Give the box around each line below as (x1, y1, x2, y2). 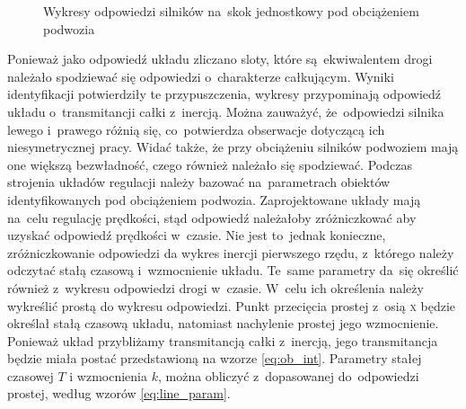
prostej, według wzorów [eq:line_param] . (7, 384, 231, 403)
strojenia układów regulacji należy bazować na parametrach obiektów (7, 173, 391, 191)
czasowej (7, 366, 54, 385)
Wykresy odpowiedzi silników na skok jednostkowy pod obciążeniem (43, 2, 419, 20)
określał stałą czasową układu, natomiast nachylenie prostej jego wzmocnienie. (7, 314, 439, 333)
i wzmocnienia (69, 366, 148, 385)
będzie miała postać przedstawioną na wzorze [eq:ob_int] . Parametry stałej (7, 349, 422, 368)
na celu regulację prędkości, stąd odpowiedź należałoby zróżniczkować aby (7, 208, 417, 227)
